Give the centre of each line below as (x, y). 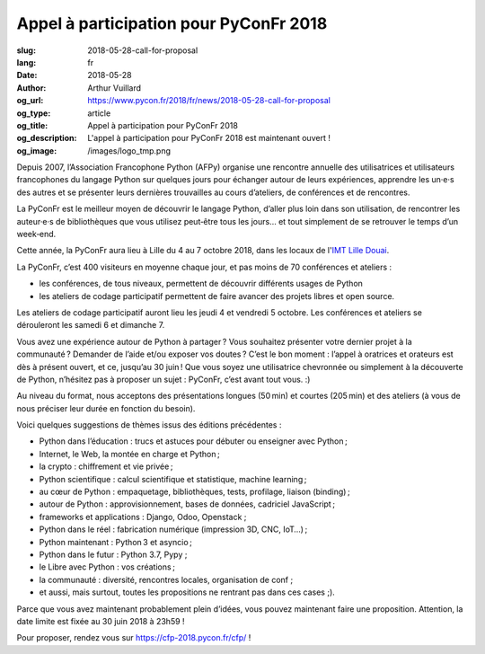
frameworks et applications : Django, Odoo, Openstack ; (143, 517)
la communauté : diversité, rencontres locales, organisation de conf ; (166, 579)
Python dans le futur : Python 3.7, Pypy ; (113, 554)
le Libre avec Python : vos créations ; (107, 567)
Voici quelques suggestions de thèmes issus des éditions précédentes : (149, 425)
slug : (26, 50)
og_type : (34, 113)
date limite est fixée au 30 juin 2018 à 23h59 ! (101, 621)
